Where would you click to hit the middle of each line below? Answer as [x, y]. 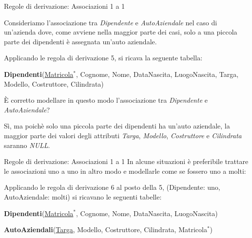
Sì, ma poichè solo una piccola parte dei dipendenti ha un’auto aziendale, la [117, 126]
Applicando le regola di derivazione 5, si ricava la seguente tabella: [103, 58]
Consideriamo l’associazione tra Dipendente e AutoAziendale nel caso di [111, 22]
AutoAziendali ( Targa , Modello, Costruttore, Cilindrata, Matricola [106, 229]
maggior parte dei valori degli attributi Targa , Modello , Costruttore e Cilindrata [123, 135]
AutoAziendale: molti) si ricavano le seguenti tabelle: [83, 196]
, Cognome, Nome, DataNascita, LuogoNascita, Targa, [157, 74]
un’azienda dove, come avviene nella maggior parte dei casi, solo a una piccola [121, 32]
